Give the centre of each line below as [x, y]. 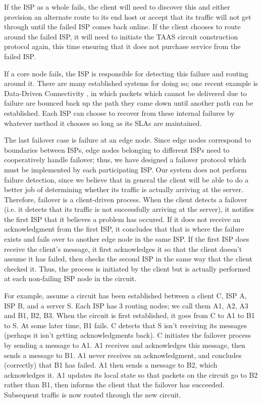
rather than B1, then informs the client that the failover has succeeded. [114, 385]
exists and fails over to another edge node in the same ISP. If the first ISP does [127, 239]
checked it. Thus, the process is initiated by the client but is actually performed [127, 268]
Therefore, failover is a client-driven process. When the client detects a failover [126, 199]
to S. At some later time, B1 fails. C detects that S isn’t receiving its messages [126, 325]
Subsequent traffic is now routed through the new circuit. [93, 394]
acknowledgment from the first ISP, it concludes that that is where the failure [124, 229]
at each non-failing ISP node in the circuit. [70, 278]
